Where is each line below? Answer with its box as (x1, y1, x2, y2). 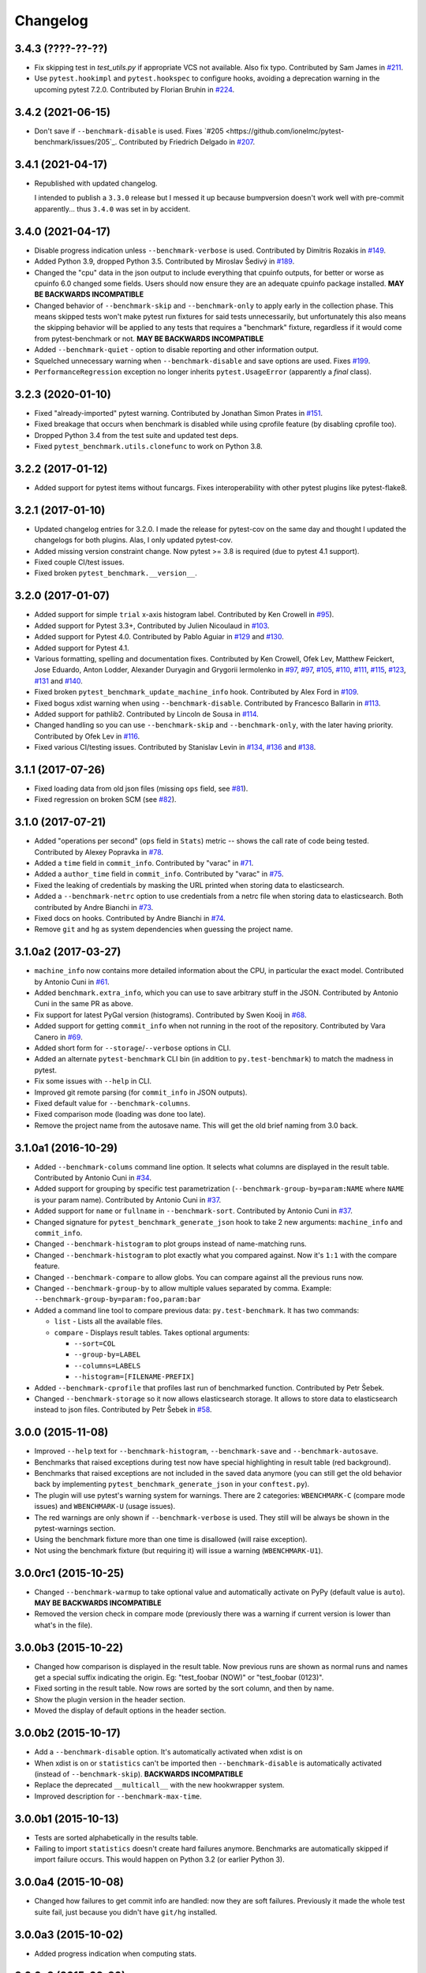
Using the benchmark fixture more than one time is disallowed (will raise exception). (34, 1535, 308, 1544)
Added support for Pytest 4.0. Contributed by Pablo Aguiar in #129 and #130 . (34, 632, 284, 642)
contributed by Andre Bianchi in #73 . (34, 902, 154, 912)
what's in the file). (34, 1620, 93, 1630)
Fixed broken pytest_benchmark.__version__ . (34, 568, 197, 578)
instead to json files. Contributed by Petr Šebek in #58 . (34, 1405, 212, 1414)
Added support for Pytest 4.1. (34, 643, 129, 653)
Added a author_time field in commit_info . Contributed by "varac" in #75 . (34, 869, 284, 879)
